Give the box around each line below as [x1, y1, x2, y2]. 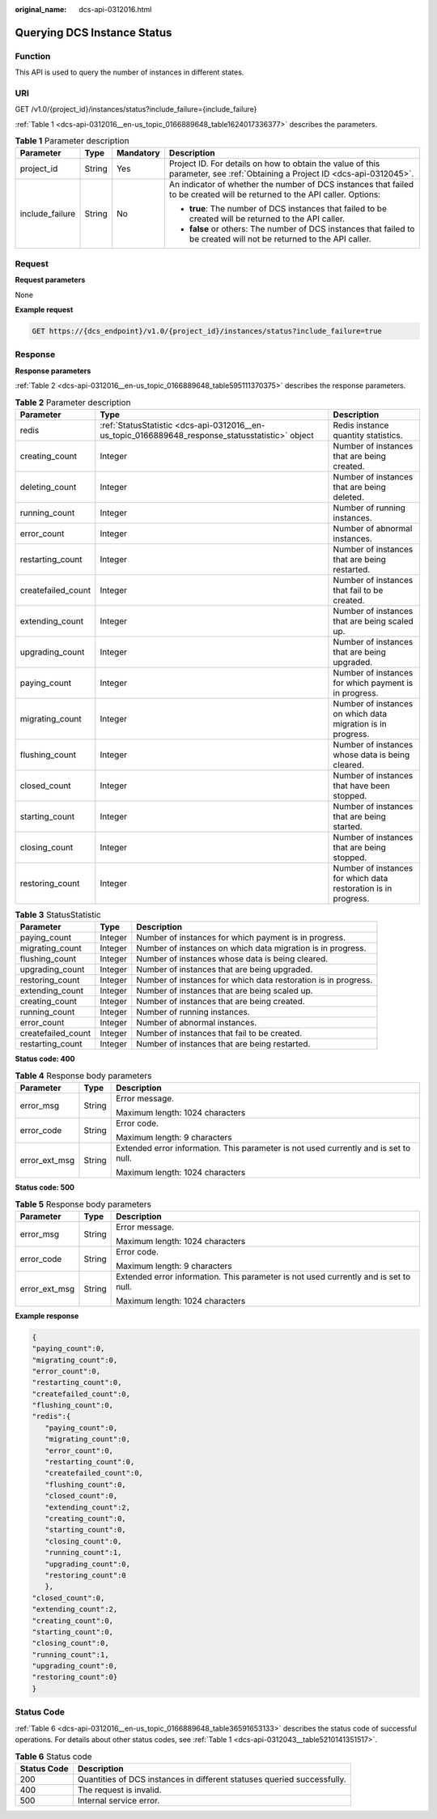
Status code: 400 [15, 1054, 75, 1064]
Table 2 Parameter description [15, 397, 131, 408]
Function [15, 50, 51, 62]
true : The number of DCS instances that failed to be [189, 203, 388, 215]
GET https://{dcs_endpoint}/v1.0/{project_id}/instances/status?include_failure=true [32, 326, 382, 335]
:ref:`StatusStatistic [100, 420, 173, 431]
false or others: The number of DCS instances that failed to [189, 224, 415, 235]
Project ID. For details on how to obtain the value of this [168, 158, 380, 169]
